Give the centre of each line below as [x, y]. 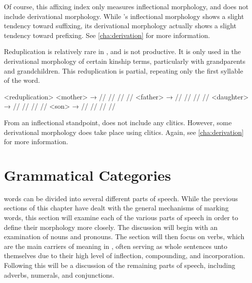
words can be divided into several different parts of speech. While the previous [121, 198]
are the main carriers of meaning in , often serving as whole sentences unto [116, 246]
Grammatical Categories [87, 175]
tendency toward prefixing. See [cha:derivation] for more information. [107, 35]
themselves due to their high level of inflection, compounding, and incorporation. [125, 255]
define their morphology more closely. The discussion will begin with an [111, 227]
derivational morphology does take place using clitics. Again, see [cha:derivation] [124, 132]
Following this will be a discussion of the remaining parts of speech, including [120, 265]
